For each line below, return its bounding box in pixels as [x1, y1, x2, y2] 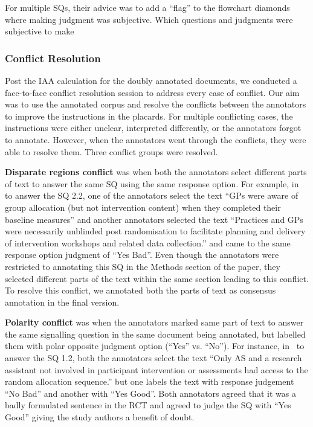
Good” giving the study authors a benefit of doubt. [5, 411, 195, 423]
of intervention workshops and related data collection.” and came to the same [5, 236, 291, 249]
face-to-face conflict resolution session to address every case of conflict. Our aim [5, 86, 300, 98]
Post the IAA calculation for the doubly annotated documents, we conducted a [5, 74, 297, 86]
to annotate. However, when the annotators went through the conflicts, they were [5, 133, 306, 146]
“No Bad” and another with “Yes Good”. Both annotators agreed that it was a [5, 387, 296, 399]
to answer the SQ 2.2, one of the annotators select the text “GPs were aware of [5, 189, 298, 202]
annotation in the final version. [5, 295, 120, 308]
